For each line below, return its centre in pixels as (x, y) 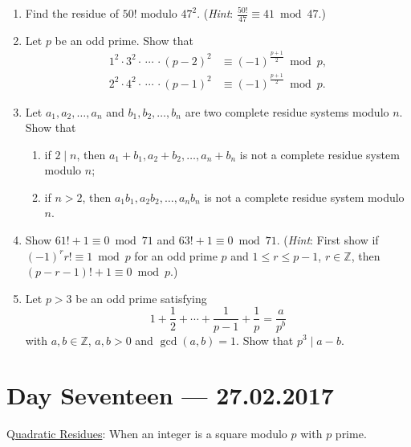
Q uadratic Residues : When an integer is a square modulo (147, 434)
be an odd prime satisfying (141, 298)
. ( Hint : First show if (328, 240)
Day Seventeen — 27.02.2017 (170, 395)
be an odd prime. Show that (124, 40)
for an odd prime (176, 255)
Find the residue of (72, 13)
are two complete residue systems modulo (287, 111)
